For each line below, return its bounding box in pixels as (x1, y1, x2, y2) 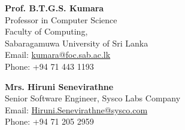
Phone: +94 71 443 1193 (5, 60, 94, 72)
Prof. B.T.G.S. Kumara (5, 2, 104, 14)
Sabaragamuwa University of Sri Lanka (5, 36, 148, 49)
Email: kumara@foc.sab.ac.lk (5, 48, 111, 61)
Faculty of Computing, (5, 25, 88, 38)
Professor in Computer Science (5, 13, 117, 26)
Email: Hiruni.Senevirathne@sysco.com (5, 103, 148, 116)
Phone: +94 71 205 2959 (5, 115, 94, 128)
